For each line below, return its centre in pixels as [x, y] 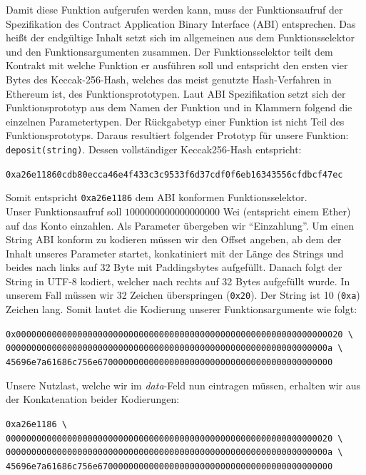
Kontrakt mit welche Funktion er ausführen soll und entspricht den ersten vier [177, 65]
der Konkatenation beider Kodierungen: [93, 399]
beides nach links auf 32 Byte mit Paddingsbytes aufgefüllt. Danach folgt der [174, 267]
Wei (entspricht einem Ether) [287, 211]
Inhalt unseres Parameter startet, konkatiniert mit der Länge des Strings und [175, 253]
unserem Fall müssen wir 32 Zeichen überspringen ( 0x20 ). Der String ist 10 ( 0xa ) [183, 295]
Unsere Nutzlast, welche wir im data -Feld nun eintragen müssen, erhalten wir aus [183, 385]
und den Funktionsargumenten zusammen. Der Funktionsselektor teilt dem [169, 51]
